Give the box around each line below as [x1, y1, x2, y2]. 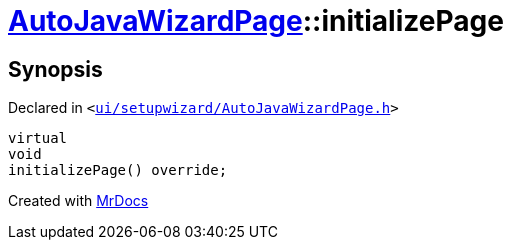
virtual [8, 130, 68, 147]
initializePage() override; [8, 162, 228, 179]
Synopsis [8, 56, 103, 82]
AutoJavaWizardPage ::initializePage [8, 4, 504, 38]
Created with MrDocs [8, 192, 149, 210]
